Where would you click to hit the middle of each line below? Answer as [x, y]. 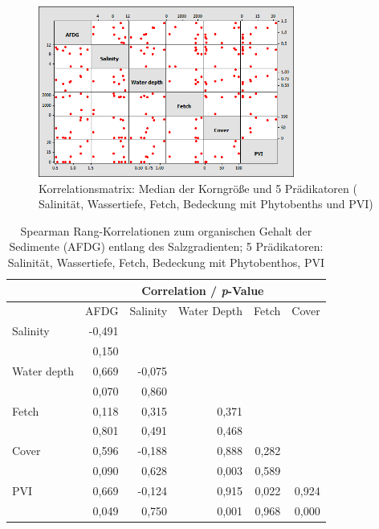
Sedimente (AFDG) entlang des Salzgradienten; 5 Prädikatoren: [166, 246]
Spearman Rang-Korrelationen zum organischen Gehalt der [166, 230]
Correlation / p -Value [203, 290]
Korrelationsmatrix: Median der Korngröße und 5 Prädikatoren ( [198, 188]
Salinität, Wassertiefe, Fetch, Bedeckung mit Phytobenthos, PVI [166, 262]
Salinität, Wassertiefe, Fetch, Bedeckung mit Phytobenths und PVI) [206, 204]
